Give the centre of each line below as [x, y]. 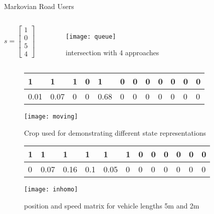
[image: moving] [51, 116]
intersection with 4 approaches [113, 52]
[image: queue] [91, 36]
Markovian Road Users [39, 6]
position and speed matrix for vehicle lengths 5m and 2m [112, 205]
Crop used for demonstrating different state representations [115, 132]
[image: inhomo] [51, 190]
